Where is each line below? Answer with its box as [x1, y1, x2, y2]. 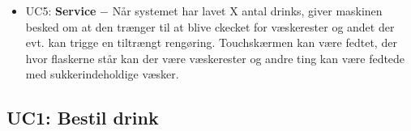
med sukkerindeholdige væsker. [25, 65, 179, 82]
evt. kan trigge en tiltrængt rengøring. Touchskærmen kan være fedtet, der [25, 34, 397, 51]
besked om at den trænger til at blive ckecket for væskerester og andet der [25, 18, 395, 35]
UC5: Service [25, 2, 96, 19]
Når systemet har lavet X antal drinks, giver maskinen [112, 2, 383, 19]
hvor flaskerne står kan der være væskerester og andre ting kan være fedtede [25, 49, 405, 66]
